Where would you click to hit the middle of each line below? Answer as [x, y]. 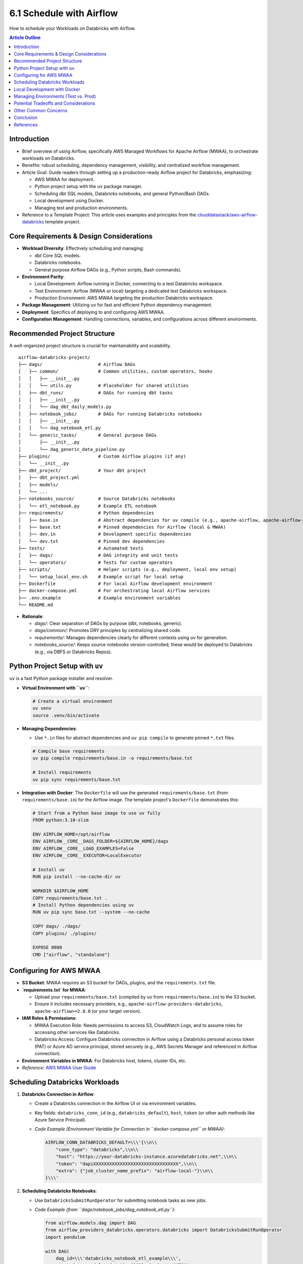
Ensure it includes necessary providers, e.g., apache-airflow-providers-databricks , [129, 1004]
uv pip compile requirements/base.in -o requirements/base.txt [113, 758]
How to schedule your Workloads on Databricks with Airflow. [72, 28]
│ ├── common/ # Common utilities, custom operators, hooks [116, 371]
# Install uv [49, 870]
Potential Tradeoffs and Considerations [55, 103]
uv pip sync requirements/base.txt [77, 779]
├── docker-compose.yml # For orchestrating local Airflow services [114, 591]
